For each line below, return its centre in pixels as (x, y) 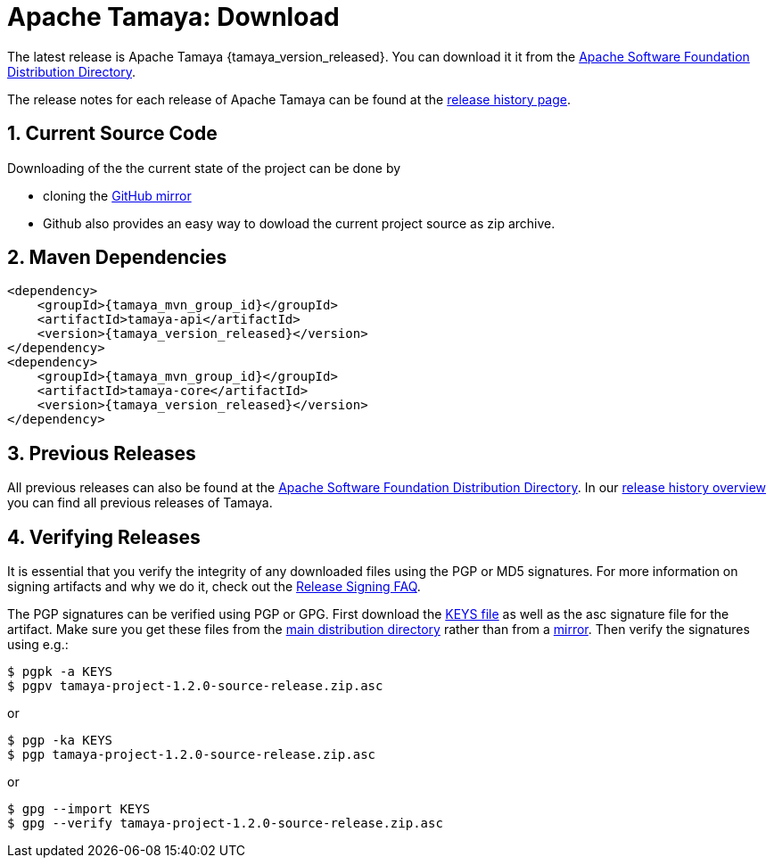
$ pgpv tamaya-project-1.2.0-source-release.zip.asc (195, 686)
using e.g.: (38, 645)
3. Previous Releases (102, 453)
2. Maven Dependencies (117, 258)
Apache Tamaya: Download (173, 17)
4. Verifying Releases (104, 537)
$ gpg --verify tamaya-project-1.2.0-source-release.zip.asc (225, 824)
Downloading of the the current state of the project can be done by (204, 168)
